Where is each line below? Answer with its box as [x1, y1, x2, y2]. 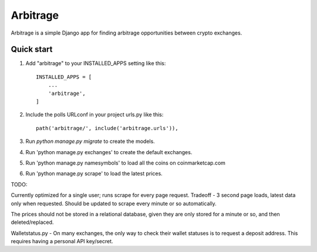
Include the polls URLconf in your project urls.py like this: [25, 111, 164, 118]
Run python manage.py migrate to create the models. [25, 138, 155, 145]
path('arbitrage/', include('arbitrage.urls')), [36, 125, 178, 131]
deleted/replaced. [11, 219, 54, 226]
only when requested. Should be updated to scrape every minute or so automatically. [11, 200, 217, 207]
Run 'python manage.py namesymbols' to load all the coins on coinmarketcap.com [25, 159, 226, 166]
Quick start [11, 45, 53, 55]
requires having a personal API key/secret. [11, 238, 114, 245]
